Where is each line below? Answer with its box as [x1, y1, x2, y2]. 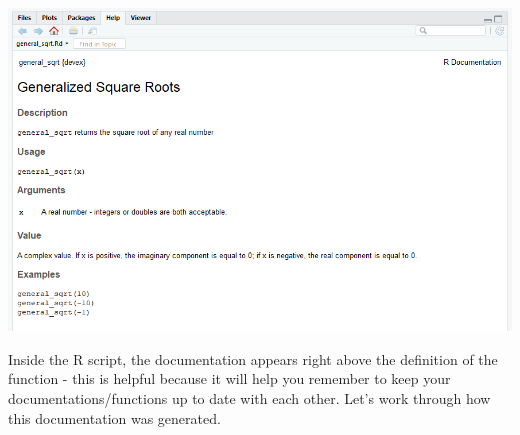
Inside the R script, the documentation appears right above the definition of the [8, 348, 498, 369]
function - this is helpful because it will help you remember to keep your [8, 368, 451, 389]
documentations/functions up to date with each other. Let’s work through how [8, 387, 491, 408]
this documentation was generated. [8, 407, 221, 428]
